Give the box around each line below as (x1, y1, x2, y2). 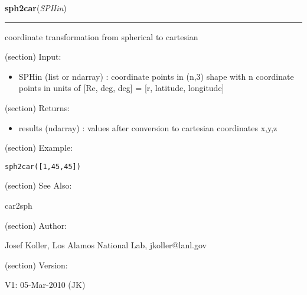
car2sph (5, 199, 32, 211)
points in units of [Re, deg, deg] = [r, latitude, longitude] (18, 82, 224, 94)
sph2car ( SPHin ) (5, 2, 67, 14)
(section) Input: (5, 50, 61, 63)
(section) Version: (5, 258, 68, 271)
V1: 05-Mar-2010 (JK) (5, 278, 86, 291)
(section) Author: (5, 219, 67, 231)
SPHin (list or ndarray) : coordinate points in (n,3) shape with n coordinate (18, 70, 294, 82)
